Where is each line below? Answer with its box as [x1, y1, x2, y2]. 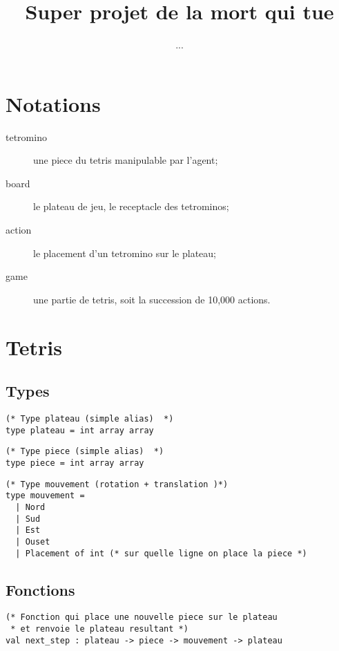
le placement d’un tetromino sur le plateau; [33, 245, 216, 260]
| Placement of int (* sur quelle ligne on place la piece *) [15, 548, 307, 558]
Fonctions [6, 578, 75, 600]
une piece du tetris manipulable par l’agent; [33, 153, 218, 167]
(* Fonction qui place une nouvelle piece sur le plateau [6, 612, 278, 623]
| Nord [15, 502, 46, 512]
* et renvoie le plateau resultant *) [10, 624, 188, 634]
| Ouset [15, 536, 50, 547]
